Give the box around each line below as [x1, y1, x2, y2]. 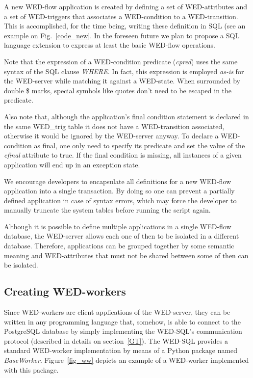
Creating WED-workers [4, 284, 126, 299]
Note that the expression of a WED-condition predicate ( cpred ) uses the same [4, 56, 238, 66]
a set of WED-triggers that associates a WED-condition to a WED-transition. [4, 11, 238, 21]
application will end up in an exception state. [4, 159, 140, 169]
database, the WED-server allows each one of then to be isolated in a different [4, 231, 239, 241]
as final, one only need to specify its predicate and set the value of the [34, 140, 245, 150]
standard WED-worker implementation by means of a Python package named [4, 345, 238, 355]
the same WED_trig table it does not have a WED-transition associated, [4, 121, 225, 131]
